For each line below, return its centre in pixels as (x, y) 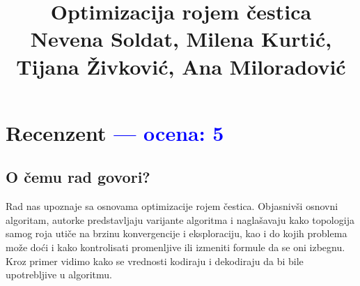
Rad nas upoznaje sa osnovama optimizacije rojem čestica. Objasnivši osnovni (172, 206)
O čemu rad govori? (78, 177)
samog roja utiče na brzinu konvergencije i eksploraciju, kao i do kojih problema (177, 233)
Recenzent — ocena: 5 (115, 132)
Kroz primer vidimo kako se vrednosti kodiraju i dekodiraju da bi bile (155, 261)
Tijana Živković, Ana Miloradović (181, 66)
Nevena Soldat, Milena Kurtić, (181, 39)
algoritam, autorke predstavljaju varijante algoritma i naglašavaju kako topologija (180, 219)
